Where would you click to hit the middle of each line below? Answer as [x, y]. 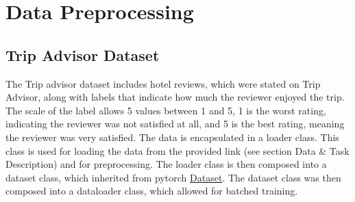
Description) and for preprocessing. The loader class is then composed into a [166, 164]
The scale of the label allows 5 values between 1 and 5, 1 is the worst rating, [166, 110]
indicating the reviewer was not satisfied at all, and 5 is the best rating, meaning [175, 124]
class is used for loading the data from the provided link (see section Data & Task [177, 150]
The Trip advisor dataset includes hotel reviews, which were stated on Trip [163, 83]
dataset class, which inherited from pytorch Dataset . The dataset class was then [173, 177]
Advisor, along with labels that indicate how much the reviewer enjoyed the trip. [175, 97]
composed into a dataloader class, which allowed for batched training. [152, 191]
